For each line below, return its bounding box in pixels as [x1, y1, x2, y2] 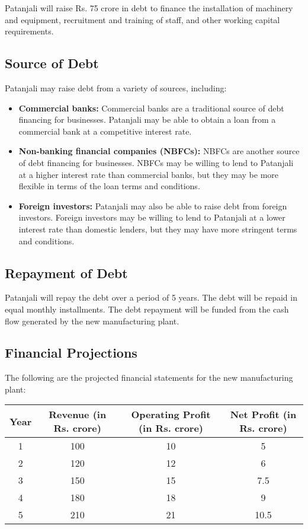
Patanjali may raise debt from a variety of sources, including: [5, 81, 227, 94]
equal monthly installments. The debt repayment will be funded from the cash [5, 302, 289, 315]
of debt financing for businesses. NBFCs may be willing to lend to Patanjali [18, 156, 294, 168]
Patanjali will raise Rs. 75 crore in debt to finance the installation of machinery [5, 2, 293, 14]
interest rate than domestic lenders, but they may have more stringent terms [18, 222, 297, 235]
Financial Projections [5, 343, 137, 362]
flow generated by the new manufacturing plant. [5, 314, 179, 327]
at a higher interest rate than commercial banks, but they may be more [18, 168, 279, 180]
